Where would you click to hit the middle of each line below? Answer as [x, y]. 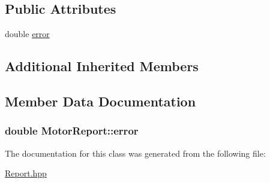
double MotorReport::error [72, 131]
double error [27, 34]
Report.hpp [26, 173]
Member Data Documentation [100, 101]
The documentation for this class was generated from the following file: [135, 153]
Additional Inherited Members [102, 66]
